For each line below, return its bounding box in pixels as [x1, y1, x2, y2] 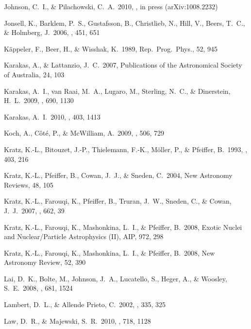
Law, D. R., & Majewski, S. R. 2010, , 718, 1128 [4, 315, 151, 326]
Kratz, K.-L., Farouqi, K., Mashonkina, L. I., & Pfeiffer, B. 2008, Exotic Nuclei [4, 222, 242, 232]
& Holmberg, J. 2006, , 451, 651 [4, 27, 100, 37]
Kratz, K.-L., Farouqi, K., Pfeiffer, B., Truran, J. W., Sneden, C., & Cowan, [4, 196, 232, 206]
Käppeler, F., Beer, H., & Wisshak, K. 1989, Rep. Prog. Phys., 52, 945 [4, 43, 218, 53]
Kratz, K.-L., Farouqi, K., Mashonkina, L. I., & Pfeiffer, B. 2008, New [4, 247, 215, 258]
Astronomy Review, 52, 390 [4, 257, 86, 267]
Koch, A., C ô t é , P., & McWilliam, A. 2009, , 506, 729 [4, 128, 164, 138]
